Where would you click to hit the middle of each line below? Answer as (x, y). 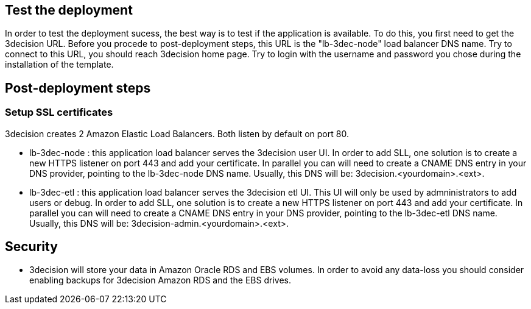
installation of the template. (59, 65)
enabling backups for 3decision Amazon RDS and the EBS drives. (160, 280)
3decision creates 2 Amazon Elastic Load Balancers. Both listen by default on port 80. (177, 133)
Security (31, 247)
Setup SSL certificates (59, 112)
